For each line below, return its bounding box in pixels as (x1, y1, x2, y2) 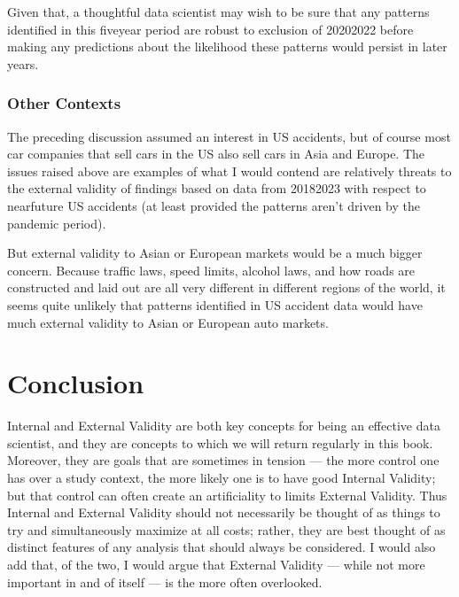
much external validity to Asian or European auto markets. (7, 313, 329, 331)
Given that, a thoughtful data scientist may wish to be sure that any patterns (7, 3, 430, 20)
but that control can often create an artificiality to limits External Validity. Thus (7, 485, 447, 504)
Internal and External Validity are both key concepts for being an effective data (7, 416, 440, 435)
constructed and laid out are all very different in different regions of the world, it (7, 278, 446, 297)
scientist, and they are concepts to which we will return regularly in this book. (7, 433, 433, 452)
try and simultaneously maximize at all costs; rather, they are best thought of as (7, 520, 446, 539)
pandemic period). (7, 213, 106, 232)
